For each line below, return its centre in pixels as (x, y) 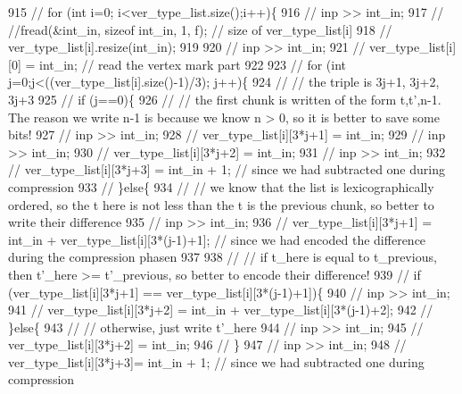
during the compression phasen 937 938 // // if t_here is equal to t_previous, (223, 257)
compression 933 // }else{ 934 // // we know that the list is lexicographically (221, 186)
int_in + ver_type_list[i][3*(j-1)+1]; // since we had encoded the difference (217, 239)
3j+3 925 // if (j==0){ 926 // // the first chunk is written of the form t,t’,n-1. (225, 99)
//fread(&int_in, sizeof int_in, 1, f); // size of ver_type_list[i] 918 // (200, 29)
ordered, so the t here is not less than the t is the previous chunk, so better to (221, 204)
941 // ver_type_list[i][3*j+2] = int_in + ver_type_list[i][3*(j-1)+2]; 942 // (221, 310)
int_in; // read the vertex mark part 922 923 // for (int (193, 64)
